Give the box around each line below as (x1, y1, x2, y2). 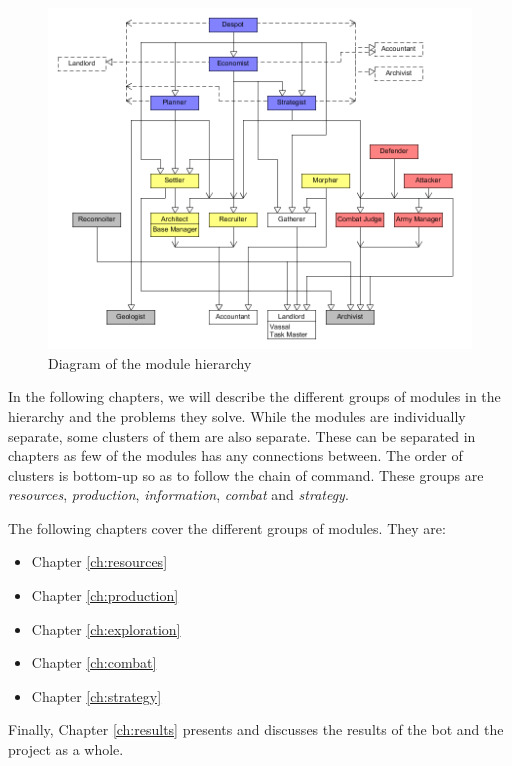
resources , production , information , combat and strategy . (8, 484, 349, 505)
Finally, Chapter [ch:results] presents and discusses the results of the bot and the (8, 719, 504, 740)
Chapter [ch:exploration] (31, 618, 181, 639)
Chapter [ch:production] (31, 585, 179, 606)
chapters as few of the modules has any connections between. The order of (8, 445, 463, 466)
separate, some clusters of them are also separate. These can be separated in (8, 425, 476, 446)
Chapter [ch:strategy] (31, 685, 162, 706)
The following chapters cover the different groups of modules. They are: (8, 517, 446, 538)
